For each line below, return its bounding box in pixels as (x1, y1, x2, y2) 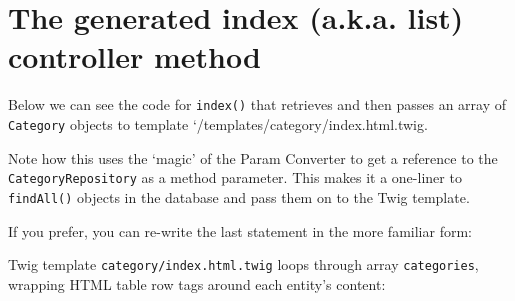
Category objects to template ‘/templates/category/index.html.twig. (8, 113, 428, 134)
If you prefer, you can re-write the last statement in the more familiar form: (8, 220, 472, 241)
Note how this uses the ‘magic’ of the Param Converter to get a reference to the (8, 147, 498, 168)
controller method (8, 36, 261, 77)
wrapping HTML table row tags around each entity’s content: (8, 273, 386, 294)
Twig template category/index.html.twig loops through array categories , (8, 254, 479, 275)
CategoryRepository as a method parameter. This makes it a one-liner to (8, 167, 462, 188)
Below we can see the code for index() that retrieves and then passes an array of (8, 94, 507, 115)
